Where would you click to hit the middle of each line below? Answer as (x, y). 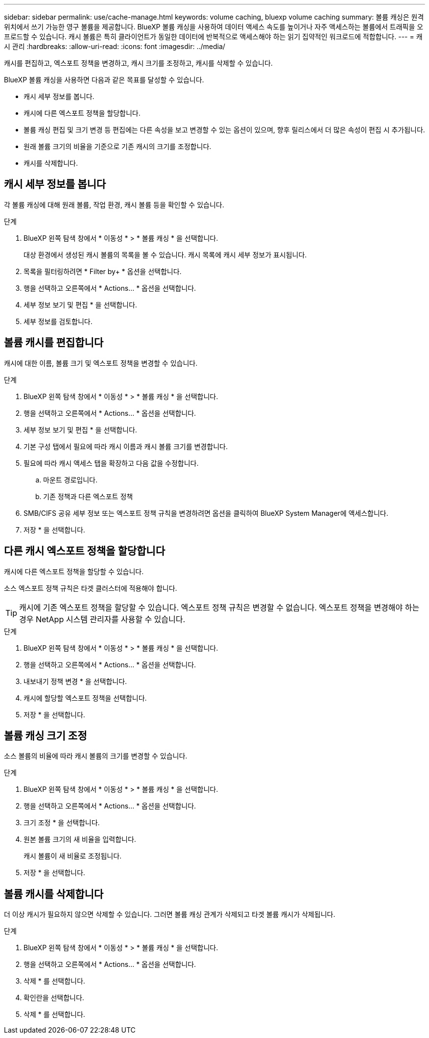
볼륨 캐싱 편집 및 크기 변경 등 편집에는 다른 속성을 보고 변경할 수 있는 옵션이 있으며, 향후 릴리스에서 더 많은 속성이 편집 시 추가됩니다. (224, 130)
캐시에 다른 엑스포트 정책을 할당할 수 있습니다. (74, 571)
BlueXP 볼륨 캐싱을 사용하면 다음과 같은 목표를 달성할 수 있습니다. (104, 80)
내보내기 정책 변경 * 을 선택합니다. (75, 681)
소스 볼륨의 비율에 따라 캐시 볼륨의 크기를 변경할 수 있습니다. (96, 756)
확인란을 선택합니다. (54, 998)
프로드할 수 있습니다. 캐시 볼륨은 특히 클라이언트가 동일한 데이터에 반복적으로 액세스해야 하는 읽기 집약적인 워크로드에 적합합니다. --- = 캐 (213, 37)
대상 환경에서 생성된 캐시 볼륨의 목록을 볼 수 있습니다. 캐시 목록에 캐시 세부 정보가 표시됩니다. (165, 254)
